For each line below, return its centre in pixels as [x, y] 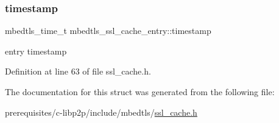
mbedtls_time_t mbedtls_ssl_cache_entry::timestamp [108, 31]
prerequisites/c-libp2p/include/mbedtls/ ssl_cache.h [101, 112]
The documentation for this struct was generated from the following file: [140, 91]
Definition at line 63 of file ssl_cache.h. [78, 71]
